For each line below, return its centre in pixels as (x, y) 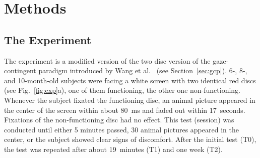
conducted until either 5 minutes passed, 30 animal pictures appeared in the (121, 129)
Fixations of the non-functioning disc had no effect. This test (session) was (119, 120)
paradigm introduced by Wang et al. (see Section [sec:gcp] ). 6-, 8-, (143, 70)
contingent (20, 70)
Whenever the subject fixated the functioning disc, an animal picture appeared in (130, 100)
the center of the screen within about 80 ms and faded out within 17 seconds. (125, 110)
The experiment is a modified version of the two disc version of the (107, 60)
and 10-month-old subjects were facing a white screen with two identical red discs (130, 80)
